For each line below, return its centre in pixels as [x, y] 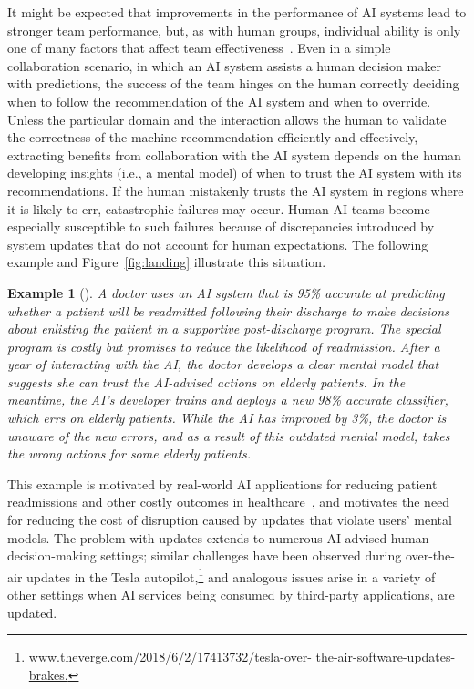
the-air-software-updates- [386, 657]
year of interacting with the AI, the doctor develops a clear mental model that [223, 364]
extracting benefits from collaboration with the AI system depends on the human [234, 154]
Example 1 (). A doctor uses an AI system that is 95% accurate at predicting [226, 292]
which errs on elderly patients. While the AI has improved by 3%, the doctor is [227, 418]
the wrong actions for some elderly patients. [129, 453]
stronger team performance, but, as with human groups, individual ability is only [234, 30]
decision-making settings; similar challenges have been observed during [205, 555]
